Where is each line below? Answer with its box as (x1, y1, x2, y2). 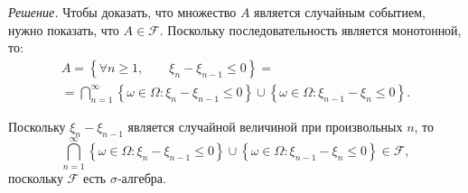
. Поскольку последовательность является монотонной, (159, 20, 462, 39)
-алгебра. (117, 168, 166, 187)
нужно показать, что (8, 20, 119, 39)
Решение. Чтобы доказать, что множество (8, 3, 237, 21)
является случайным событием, (254, 3, 426, 21)
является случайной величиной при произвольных (127, 116, 403, 135)
